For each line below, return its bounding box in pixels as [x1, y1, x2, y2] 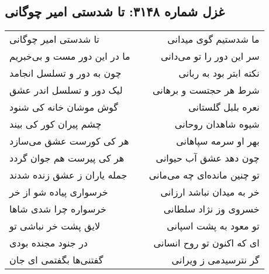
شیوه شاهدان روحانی [174, 117, 260, 131]
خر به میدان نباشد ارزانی [160, 185, 260, 199]
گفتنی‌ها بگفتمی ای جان [9, 253, 104, 267]
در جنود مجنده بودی [9, 236, 88, 250]
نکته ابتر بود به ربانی [178, 66, 260, 80]
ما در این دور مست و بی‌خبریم [9, 49, 130, 63]
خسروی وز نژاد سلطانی [163, 202, 260, 216]
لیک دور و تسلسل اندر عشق [9, 83, 123, 97]
